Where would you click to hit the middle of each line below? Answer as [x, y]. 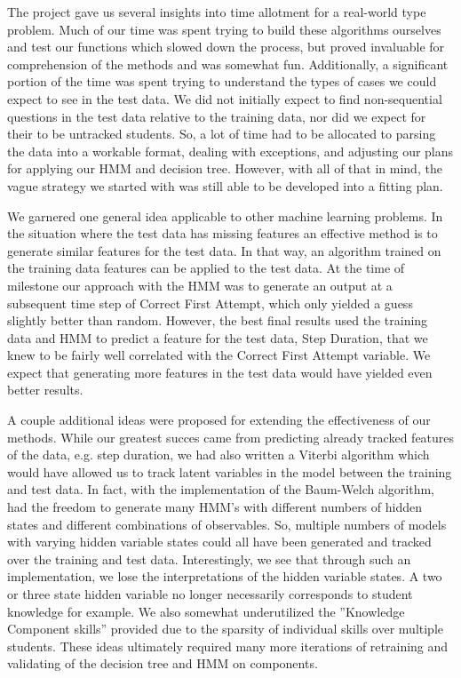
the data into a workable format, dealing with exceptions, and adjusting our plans [230, 151]
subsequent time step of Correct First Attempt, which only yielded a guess [210, 303]
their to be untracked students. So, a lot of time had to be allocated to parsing [222, 134]
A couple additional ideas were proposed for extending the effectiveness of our [219, 420]
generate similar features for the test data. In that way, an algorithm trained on [224, 250]
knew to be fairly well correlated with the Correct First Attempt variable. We [219, 355]
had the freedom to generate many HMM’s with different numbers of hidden [215, 507]
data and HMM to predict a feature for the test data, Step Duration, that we [218, 337]
